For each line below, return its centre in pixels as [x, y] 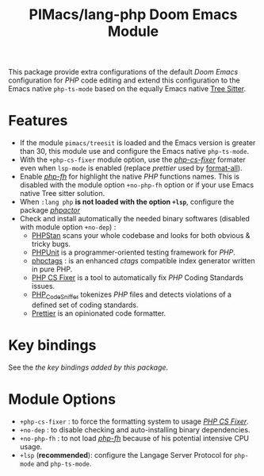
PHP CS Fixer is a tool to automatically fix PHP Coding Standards [137, 278]
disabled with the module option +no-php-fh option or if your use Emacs [137, 185]
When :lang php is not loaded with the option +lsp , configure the [127, 202]
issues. [43, 286]
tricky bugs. [51, 244]
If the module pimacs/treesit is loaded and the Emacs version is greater [138, 143]
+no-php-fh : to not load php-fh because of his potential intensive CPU [134, 438]
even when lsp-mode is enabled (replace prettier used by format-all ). [131, 168]
